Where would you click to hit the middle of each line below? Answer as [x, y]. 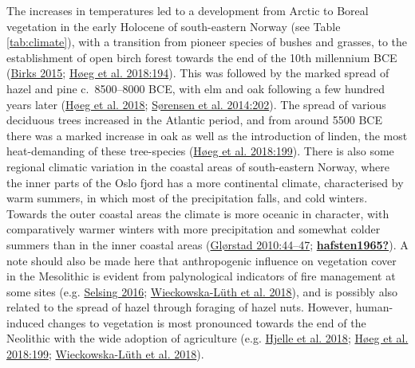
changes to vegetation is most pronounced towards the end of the [207, 322]
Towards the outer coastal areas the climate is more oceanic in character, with [198, 213]
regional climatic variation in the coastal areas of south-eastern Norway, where [198, 166]
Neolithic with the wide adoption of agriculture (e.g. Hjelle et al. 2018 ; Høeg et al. [207, 338]
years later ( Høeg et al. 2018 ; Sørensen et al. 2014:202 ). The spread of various [196, 104]
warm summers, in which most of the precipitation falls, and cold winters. [187, 198]
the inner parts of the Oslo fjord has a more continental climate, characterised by [205, 182]
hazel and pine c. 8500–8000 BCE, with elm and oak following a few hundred [196, 88]
